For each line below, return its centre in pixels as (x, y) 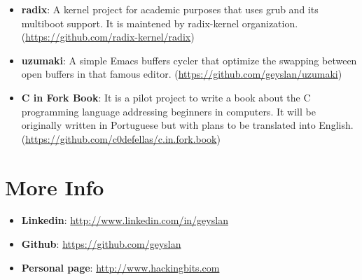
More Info (55, 187)
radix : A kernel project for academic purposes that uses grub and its (170, 9)
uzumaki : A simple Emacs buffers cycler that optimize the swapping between (189, 60)
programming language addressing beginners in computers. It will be (168, 111)
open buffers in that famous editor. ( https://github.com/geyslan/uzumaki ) (182, 74)
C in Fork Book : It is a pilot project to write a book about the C (166, 97)
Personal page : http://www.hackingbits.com (120, 267)
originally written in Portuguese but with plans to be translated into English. (187, 125)
